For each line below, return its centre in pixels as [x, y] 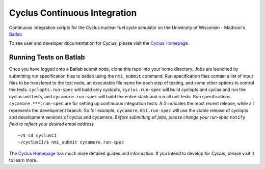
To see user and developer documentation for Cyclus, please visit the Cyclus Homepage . [99, 43]
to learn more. [23, 160]
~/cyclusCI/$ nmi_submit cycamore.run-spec [71, 142]
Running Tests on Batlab [47, 57]
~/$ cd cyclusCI [37, 135]
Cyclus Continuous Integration [73, 13]
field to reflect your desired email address [52, 124]
